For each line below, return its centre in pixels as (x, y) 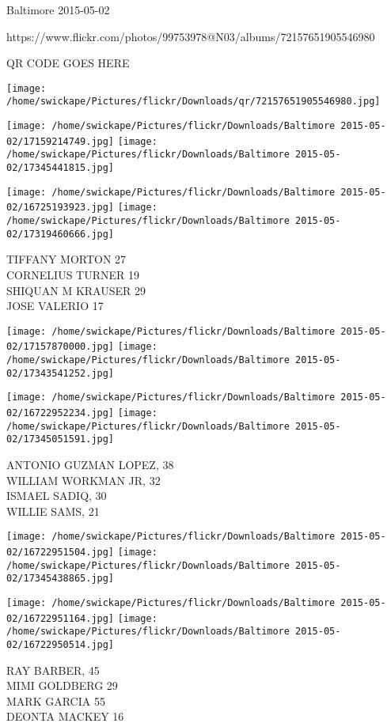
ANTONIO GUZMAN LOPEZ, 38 (90, 464)
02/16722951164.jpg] (61, 618)
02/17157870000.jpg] (61, 347)
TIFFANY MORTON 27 (66, 259)
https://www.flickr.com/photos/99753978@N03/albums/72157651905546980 (191, 36)
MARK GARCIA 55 (56, 700)
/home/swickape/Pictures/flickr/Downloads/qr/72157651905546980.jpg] (194, 102)
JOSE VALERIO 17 (55, 306)
